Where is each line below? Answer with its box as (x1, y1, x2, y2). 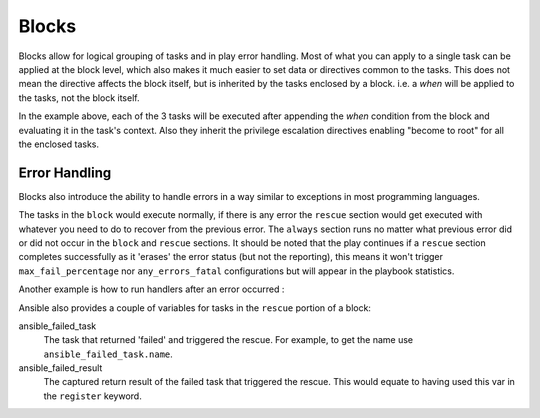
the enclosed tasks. (18, 138, 100, 150)
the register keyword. (43, 390, 142, 402)
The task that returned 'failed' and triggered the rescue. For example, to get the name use (43, 334, 414, 346)
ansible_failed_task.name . (43, 348, 174, 360)
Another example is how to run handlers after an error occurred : (18, 283, 285, 295)
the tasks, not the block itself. (18, 91, 140, 104)
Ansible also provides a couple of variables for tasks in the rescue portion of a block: (18, 301, 372, 314)
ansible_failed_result (18, 362, 103, 374)
